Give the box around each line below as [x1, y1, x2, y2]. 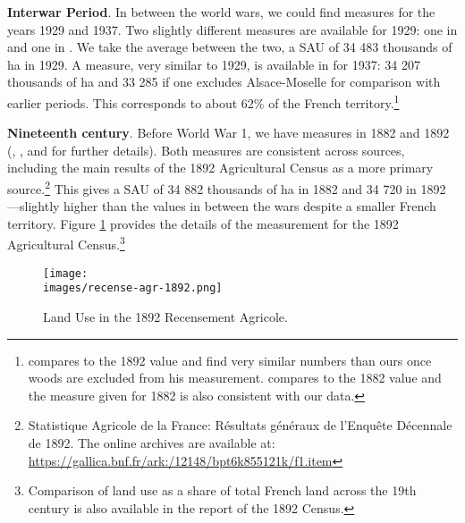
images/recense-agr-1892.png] [43, 282, 223, 295]
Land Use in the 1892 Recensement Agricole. [43, 308, 288, 325]
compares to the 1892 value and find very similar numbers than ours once [28, 350, 432, 369]
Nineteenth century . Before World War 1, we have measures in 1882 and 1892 [7, 123, 450, 142]
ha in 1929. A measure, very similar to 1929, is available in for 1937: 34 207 [7, 55, 420, 73]
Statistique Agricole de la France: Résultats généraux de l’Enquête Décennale [28, 416, 452, 434]
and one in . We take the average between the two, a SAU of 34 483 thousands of [7, 38, 452, 56]
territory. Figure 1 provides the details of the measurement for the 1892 [7, 214, 399, 232]
